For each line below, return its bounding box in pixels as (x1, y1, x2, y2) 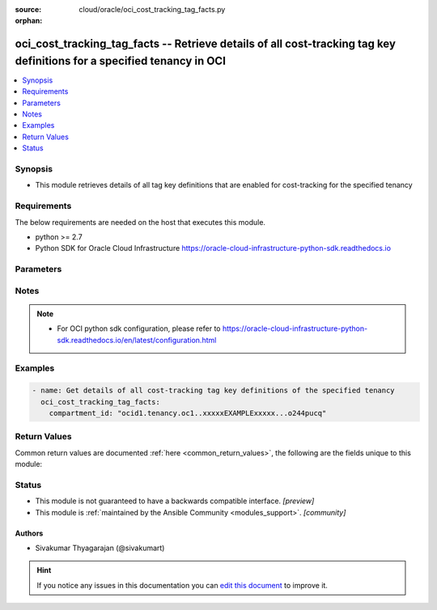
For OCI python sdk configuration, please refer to (57, 324, 221, 333)
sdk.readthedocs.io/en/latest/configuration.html (57, 335, 217, 345)
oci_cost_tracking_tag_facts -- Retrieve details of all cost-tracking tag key (15, 37, 397, 51)
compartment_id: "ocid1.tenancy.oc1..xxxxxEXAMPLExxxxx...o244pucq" (49, 409, 327, 417)
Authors (15, 528, 44, 538)
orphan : (15, 16, 43, 26)
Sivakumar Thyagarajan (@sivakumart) (35, 543, 165, 553)
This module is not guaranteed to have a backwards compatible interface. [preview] (35, 496, 315, 506)
